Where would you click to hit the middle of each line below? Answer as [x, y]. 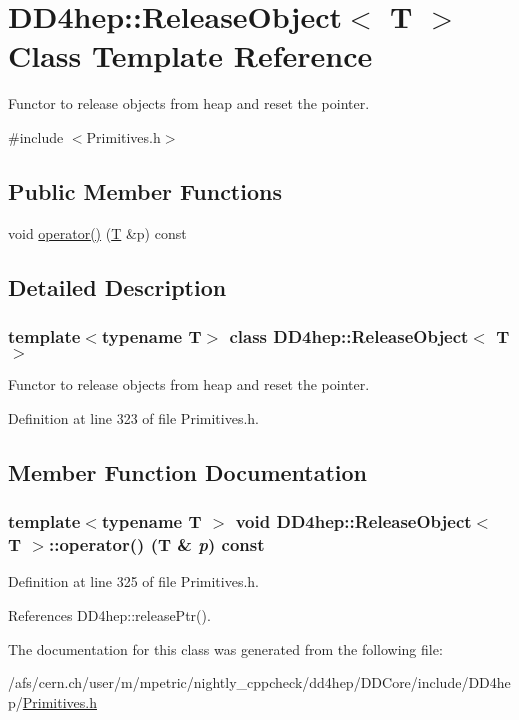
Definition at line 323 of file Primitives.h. [133, 417]
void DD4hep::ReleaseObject [353, 521]
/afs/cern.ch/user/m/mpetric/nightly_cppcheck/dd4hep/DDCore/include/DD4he [259, 682]
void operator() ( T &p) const [97, 232]
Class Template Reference [190, 55]
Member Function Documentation [188, 471]
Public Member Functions [145, 190]
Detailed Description [117, 286]
